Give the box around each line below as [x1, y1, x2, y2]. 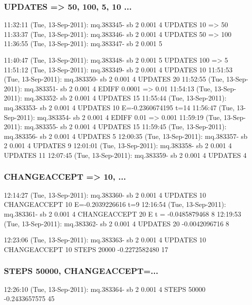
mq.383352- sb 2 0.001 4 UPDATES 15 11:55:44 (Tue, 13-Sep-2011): [24, 93, 227, 103]
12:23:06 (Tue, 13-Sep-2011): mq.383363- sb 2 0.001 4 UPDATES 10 [4, 235, 206, 245]
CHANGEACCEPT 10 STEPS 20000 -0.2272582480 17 [4, 244, 168, 254]
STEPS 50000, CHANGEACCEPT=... [4, 265, 158, 277]
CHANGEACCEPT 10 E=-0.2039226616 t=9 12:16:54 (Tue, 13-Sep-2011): [4, 199, 226, 209]
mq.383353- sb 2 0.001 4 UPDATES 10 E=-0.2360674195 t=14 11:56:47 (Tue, [4, 102, 235, 112]
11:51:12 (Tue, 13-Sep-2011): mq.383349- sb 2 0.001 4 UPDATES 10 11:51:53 [4, 64, 233, 74]
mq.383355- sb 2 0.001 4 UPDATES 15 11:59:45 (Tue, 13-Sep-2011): [24, 121, 227, 132]
